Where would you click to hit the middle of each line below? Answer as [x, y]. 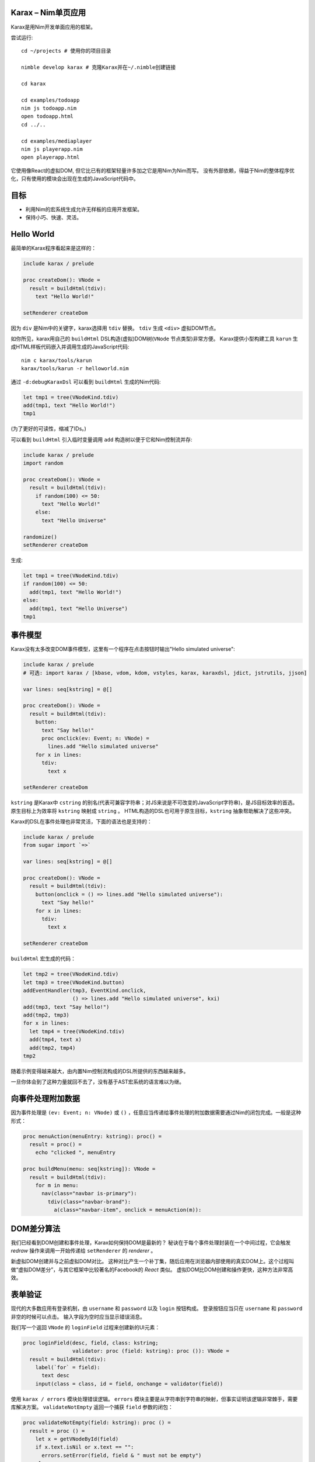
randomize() [40, 537]
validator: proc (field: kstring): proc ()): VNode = [151, 1351]
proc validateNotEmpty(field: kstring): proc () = [97, 1423]
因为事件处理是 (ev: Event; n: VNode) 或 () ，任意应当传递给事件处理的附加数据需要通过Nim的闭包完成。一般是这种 [156, 1113]
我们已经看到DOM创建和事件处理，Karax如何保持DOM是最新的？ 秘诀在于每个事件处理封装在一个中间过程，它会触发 [151, 1242]
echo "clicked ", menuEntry [76, 1153]
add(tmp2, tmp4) [52, 1048]
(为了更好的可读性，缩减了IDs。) [49, 429]
